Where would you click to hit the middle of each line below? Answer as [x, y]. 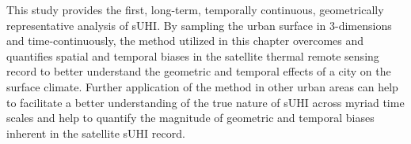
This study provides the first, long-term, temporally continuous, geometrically [195, 9]
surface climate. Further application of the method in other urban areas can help [202, 86]
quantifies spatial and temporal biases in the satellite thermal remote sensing [193, 55]
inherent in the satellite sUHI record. [96, 133]
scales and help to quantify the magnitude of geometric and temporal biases [190, 118]
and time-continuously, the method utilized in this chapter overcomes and [185, 41]
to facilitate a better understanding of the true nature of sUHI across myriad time [205, 102]
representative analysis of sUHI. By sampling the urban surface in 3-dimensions [199, 25]
